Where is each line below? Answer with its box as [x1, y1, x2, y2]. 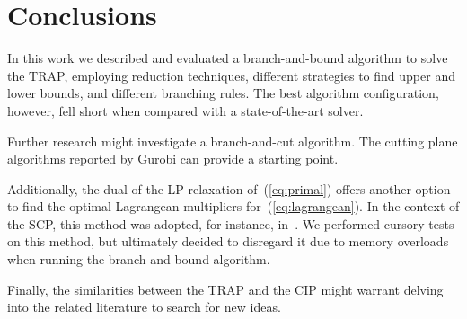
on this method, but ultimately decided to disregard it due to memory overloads [7, 232, 449, 251]
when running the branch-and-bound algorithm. [7, 250, 270, 269]
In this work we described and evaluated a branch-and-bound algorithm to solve [7, 49, 448, 67]
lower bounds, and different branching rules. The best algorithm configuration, [7, 84, 439, 102]
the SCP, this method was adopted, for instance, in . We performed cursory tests [7, 214, 454, 233]
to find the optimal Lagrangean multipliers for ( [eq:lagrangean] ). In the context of [7, 197, 460, 216]
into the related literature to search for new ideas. [7, 297, 281, 316]
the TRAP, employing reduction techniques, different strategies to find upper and [7, 66, 455, 84]
